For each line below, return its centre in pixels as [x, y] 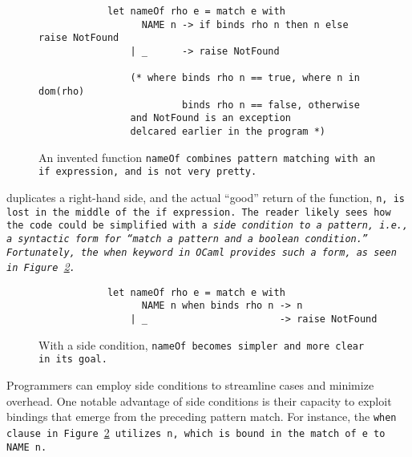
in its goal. [73, 360]
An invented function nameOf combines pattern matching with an [207, 157]
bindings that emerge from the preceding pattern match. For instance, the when [202, 417]
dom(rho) [62, 91]
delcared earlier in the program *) [228, 131]
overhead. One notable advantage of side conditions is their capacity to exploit [199, 400]
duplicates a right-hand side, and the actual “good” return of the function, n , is [206, 197]
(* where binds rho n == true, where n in [245, 78]
